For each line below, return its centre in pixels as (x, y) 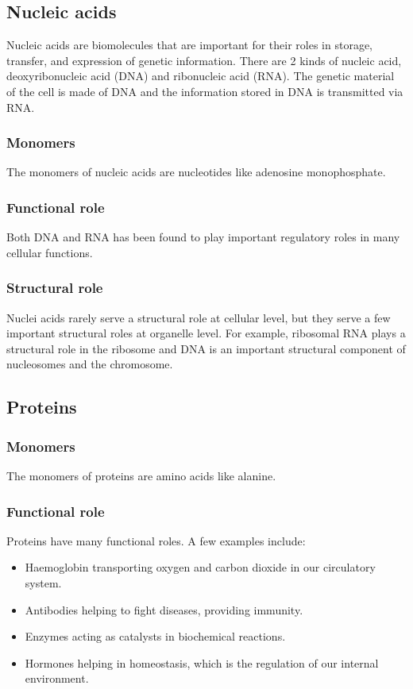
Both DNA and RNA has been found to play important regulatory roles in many (203, 237)
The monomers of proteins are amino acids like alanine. (141, 475)
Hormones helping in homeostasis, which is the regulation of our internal (202, 662)
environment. (57, 678)
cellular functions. (50, 252)
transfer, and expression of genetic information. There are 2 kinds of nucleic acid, (204, 60)
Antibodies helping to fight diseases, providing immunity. (164, 609)
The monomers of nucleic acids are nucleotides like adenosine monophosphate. (196, 172)
